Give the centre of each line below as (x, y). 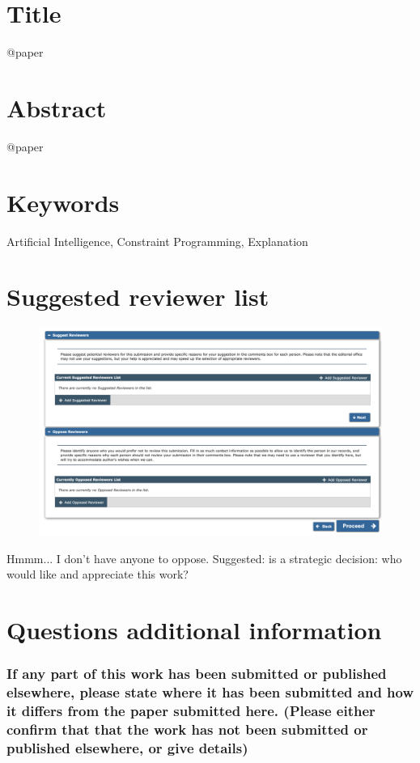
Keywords (63, 202)
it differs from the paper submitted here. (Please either (191, 710)
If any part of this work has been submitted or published (197, 674)
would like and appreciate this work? (98, 574)
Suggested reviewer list (138, 297)
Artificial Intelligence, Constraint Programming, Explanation (157, 241)
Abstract (57, 107)
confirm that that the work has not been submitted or (187, 729)
